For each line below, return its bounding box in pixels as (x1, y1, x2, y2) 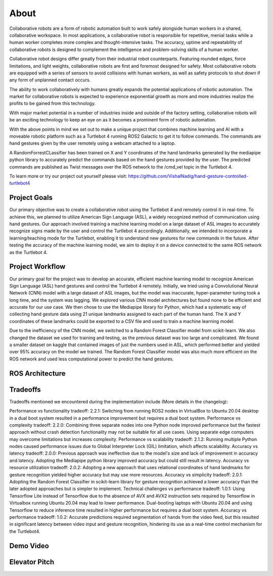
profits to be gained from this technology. (9, 100, 96, 106)
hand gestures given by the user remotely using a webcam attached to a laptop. (9, 140, 176, 146)
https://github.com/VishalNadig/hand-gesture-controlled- (128, 173, 249, 179)
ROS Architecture (9, 369, 66, 378)
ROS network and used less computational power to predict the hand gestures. (9, 356, 174, 362)
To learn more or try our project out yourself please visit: (9, 173, 127, 179)
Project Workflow (9, 262, 66, 271)
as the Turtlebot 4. (9, 249, 48, 255)
